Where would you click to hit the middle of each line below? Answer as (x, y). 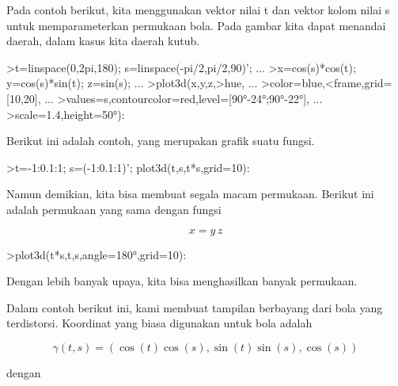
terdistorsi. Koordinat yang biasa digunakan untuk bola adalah (159, 323)
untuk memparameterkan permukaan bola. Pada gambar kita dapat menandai (196, 25)
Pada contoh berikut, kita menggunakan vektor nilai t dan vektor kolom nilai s (198, 10)
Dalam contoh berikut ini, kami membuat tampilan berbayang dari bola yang (195, 307)
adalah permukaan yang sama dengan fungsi (114, 209)
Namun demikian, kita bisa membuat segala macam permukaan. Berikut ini (190, 194)
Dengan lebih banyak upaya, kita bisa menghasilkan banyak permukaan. (182, 281)
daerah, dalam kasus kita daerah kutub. (103, 41)
